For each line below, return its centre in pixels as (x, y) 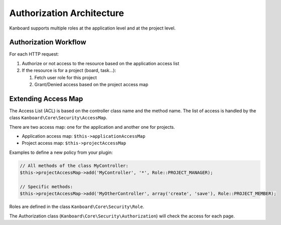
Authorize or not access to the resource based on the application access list (101, 63)
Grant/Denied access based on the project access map (91, 85)
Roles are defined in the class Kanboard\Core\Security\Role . (77, 207)
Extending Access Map (46, 98)
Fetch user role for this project (66, 77)
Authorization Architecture (67, 13)
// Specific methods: (46, 187)
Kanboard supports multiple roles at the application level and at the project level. (92, 28)
